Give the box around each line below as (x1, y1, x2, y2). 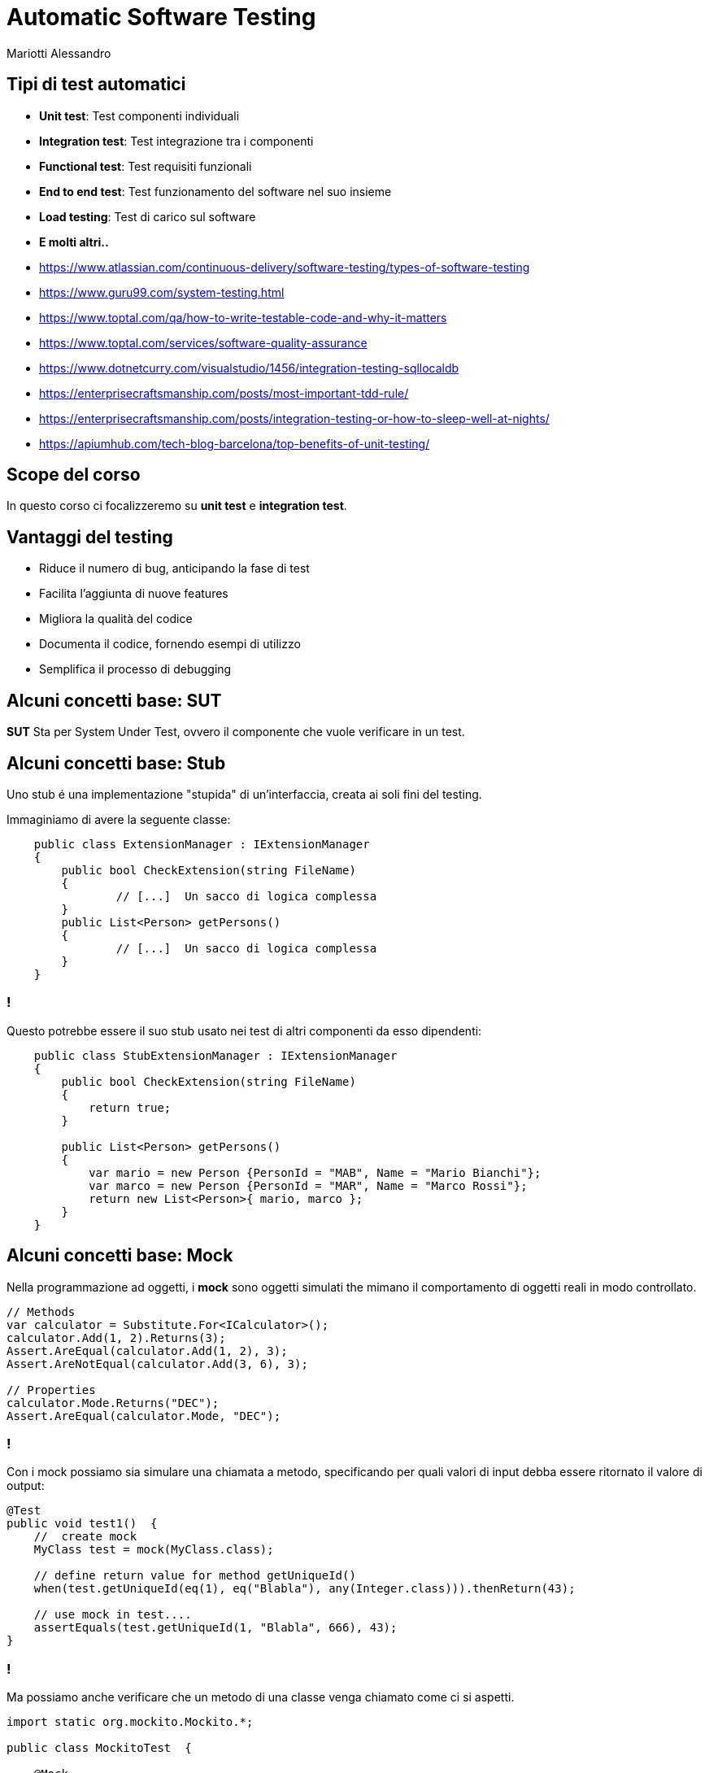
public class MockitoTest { (7, 1741, 192, 1755)
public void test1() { (7, 1517, 158, 1531)
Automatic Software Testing (7, 3, 316, 31)
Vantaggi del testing (7, 526, 173, 547)
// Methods (7, 1305, 76, 1318)
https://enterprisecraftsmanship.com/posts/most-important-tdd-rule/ (39, 386, 409, 400)
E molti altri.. (39, 234, 109, 249)
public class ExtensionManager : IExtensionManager (33, 837, 370, 851)
